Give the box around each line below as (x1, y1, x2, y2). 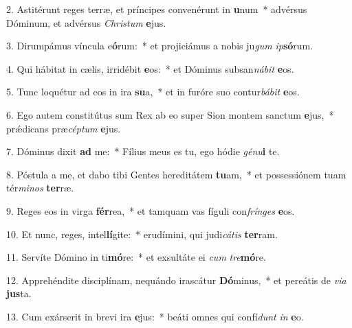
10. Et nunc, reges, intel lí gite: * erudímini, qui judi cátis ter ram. (6, 226, 278, 241)
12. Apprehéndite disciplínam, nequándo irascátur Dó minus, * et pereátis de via (6, 272, 346, 287)
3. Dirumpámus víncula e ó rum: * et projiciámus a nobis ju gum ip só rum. (6, 38, 313, 53)
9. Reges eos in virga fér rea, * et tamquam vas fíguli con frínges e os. (6, 203, 295, 218)
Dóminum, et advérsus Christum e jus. (6, 15, 166, 30)
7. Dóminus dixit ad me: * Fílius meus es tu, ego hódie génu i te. (6, 144, 280, 159)
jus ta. (6, 286, 32, 301)
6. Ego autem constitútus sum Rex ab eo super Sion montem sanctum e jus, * (6, 107, 334, 121)
